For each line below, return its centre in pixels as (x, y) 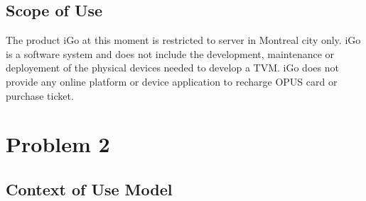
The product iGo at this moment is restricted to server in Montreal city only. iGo (183, 40)
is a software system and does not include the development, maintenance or (170, 53)
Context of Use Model (89, 189)
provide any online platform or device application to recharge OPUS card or (172, 81)
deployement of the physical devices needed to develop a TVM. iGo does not (172, 68)
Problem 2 (58, 144)
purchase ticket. (40, 95)
